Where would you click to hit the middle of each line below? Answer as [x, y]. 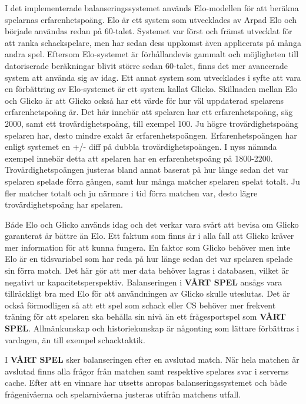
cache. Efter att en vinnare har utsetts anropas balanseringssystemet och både [146, 382]
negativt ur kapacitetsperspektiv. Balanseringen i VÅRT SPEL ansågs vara [144, 282]
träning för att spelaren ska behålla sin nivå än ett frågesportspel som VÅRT [145, 316]
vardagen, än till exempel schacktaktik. [75, 339]
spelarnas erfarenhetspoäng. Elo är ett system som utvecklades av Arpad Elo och [151, 19]
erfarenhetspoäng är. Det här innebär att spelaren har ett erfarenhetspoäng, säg [149, 112]
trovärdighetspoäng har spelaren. [64, 204]
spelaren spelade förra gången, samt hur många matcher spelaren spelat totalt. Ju [152, 181]
